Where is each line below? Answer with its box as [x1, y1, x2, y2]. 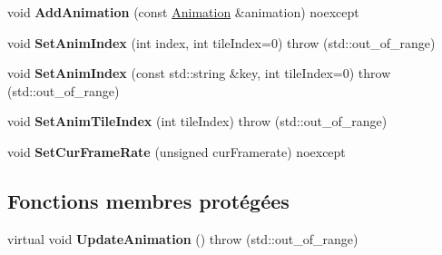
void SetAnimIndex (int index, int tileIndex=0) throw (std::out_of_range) [7, 33, 436, 52]
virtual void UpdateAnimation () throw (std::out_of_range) [7, 229, 359, 248]
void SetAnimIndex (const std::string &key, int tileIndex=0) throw [7, 64, 391, 83]
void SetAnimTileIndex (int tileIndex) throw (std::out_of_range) [7, 112, 388, 131]
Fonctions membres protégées [7, 186, 290, 214]
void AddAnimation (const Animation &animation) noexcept [7, 3, 359, 21]
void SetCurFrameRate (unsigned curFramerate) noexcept [7, 142, 346, 161]
